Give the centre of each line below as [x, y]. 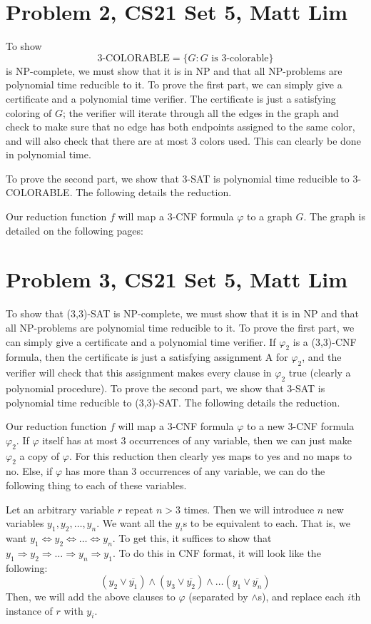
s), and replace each [301, 597]
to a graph [269, 216]
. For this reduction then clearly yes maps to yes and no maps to [210, 455]
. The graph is [334, 216]
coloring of [29, 112]
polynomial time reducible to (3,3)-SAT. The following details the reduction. [173, 402]
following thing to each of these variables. [96, 485]
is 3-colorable [240, 58]
